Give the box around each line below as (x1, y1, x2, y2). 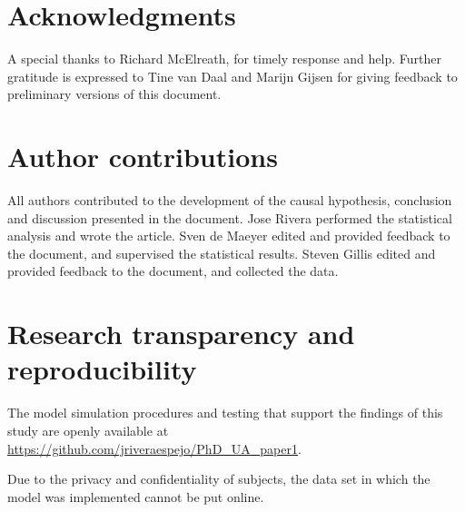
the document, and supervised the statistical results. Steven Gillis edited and (7, 243, 436, 262)
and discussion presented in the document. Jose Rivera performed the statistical (7, 208, 452, 227)
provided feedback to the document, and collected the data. (7, 261, 339, 281)
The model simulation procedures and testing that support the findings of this (7, 403, 443, 422)
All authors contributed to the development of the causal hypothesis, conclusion (7, 191, 452, 210)
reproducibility (7, 350, 197, 388)
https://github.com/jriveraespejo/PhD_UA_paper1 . (7, 438, 302, 458)
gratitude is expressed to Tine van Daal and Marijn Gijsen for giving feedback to (7, 66, 458, 85)
